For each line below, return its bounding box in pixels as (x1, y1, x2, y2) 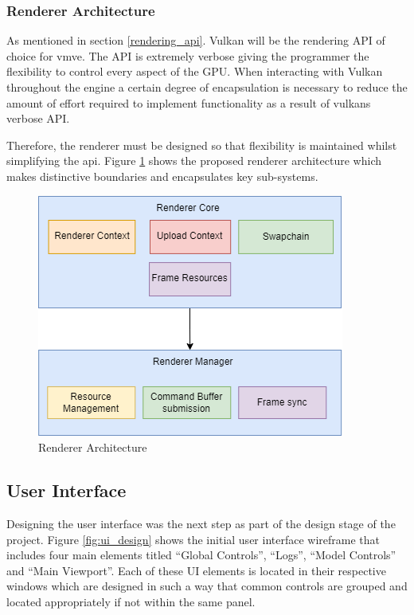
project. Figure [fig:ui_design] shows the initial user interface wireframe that (6, 531, 380, 547)
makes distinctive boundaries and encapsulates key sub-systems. (6, 167, 318, 184)
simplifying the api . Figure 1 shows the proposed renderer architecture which (6, 152, 381, 169)
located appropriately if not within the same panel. (6, 593, 256, 609)
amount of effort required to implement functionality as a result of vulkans (6, 94, 371, 111)
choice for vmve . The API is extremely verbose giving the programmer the (6, 47, 369, 64)
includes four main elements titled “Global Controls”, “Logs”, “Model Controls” (6, 546, 396, 563)
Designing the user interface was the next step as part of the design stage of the (6, 515, 396, 531)
